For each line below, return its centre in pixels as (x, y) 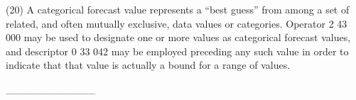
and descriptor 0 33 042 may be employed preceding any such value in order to (177, 51)
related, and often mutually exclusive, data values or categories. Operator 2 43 (177, 23)
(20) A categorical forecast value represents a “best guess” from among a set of (178, 9)
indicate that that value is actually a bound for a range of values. (148, 65)
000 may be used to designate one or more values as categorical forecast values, (178, 37)
